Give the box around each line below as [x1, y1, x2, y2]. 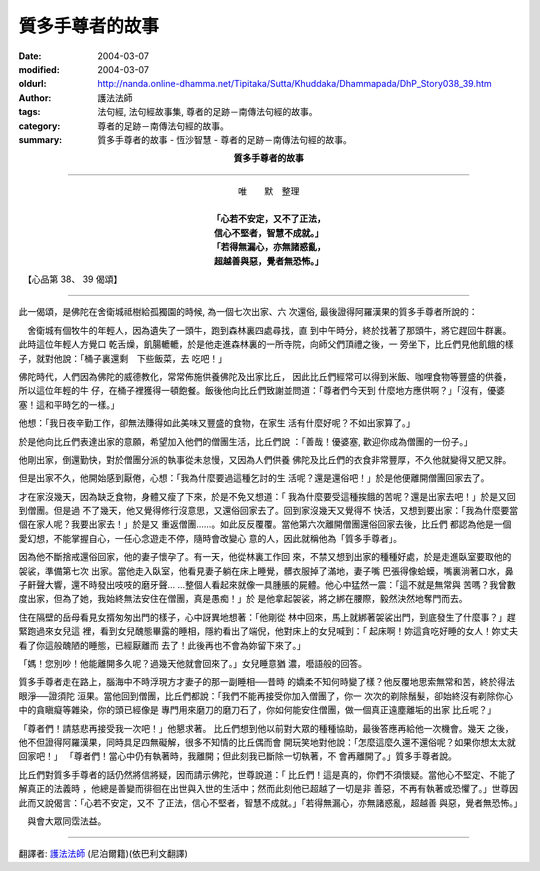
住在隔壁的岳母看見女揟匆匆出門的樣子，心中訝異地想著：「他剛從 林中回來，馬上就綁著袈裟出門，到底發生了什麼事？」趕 [18, 611, 516, 623]
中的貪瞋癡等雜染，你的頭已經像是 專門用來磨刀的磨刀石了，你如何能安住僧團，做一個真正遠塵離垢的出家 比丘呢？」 [18, 704, 497, 716]
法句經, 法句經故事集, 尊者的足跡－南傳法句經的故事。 [97, 106, 318, 118]
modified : [18, 63, 60, 75]
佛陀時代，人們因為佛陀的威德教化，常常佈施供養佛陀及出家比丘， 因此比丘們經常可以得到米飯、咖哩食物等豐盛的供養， [18, 370, 512, 382]
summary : [18, 133, 63, 145]
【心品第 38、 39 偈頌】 [26, 273, 123, 285]
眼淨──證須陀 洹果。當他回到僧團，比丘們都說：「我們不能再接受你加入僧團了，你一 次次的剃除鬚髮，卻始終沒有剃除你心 [18, 690, 514, 702]
